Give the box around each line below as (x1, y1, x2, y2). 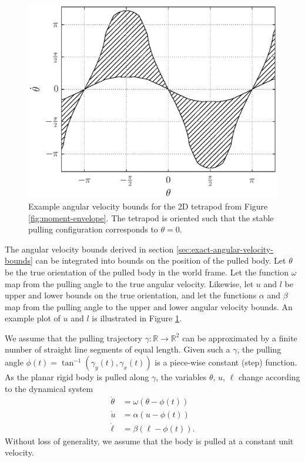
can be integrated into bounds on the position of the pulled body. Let (35, 254, 286, 267)
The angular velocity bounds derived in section (5, 242, 174, 255)
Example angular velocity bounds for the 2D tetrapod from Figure (28, 200, 268, 212)
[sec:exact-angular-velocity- (176, 242, 273, 255)
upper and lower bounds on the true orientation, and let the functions (5, 289, 257, 301)
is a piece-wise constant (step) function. (155, 356, 297, 368)
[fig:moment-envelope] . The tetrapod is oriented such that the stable (28, 211, 274, 224)
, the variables (156, 371, 207, 383)
